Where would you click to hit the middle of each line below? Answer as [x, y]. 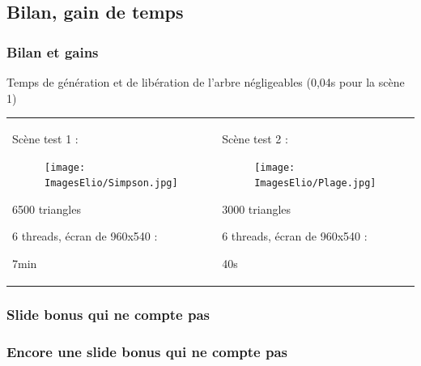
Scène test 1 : [45, 138]
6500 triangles [47, 209]
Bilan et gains [53, 51]
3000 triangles [257, 209]
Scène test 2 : [255, 138]
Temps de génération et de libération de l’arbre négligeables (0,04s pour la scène [206, 82]
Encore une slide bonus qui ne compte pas [147, 351]
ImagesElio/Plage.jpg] [315, 183]
